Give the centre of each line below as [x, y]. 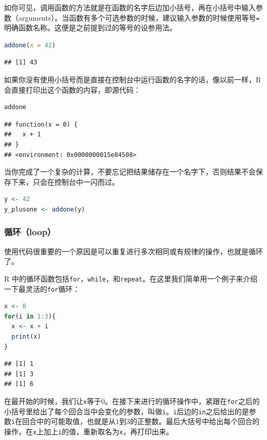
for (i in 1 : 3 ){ [30, 316]
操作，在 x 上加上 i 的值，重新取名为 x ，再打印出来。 [89, 431]
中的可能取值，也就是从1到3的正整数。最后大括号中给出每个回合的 [148, 421]
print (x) [26, 337]
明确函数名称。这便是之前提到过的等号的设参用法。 [90, 28]
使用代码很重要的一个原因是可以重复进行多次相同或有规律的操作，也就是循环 [133, 251]
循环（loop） [30, 232]
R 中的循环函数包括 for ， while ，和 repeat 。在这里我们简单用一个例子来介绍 [131, 278]
